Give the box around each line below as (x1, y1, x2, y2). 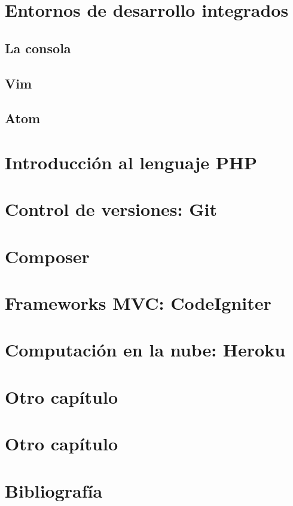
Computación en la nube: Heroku (5, 337, 286, 362)
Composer (5, 243, 90, 268)
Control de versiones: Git (5, 197, 217, 221)
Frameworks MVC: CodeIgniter (5, 291, 271, 315)
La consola (5, 38, 71, 57)
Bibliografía (5, 478, 103, 502)
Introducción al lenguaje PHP (5, 150, 257, 174)
